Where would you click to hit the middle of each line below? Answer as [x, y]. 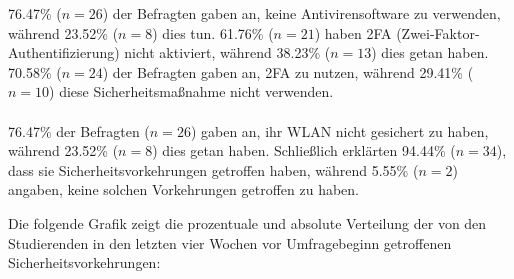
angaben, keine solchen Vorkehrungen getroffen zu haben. [183, 189]
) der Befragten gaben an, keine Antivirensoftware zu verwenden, [301, 13]
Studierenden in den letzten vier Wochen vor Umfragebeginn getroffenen [230, 242]
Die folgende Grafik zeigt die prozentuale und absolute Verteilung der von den [247, 222]
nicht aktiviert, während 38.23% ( [227, 52]
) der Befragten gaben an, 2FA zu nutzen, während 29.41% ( [288, 71]
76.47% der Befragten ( [79, 130]
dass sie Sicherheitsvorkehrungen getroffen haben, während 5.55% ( [213, 169]
